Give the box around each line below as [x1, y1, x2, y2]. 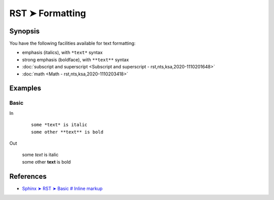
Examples [9, 84, 42, 93]
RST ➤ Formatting [9, 8, 86, 19]
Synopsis [9, 27, 40, 35]
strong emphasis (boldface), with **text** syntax [22, 56, 129, 63]
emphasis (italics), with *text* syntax [22, 50, 103, 56]
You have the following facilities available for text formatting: [9, 41, 136, 47]
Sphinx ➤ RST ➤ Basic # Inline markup [22, 185, 103, 191]
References [9, 172, 47, 181]
